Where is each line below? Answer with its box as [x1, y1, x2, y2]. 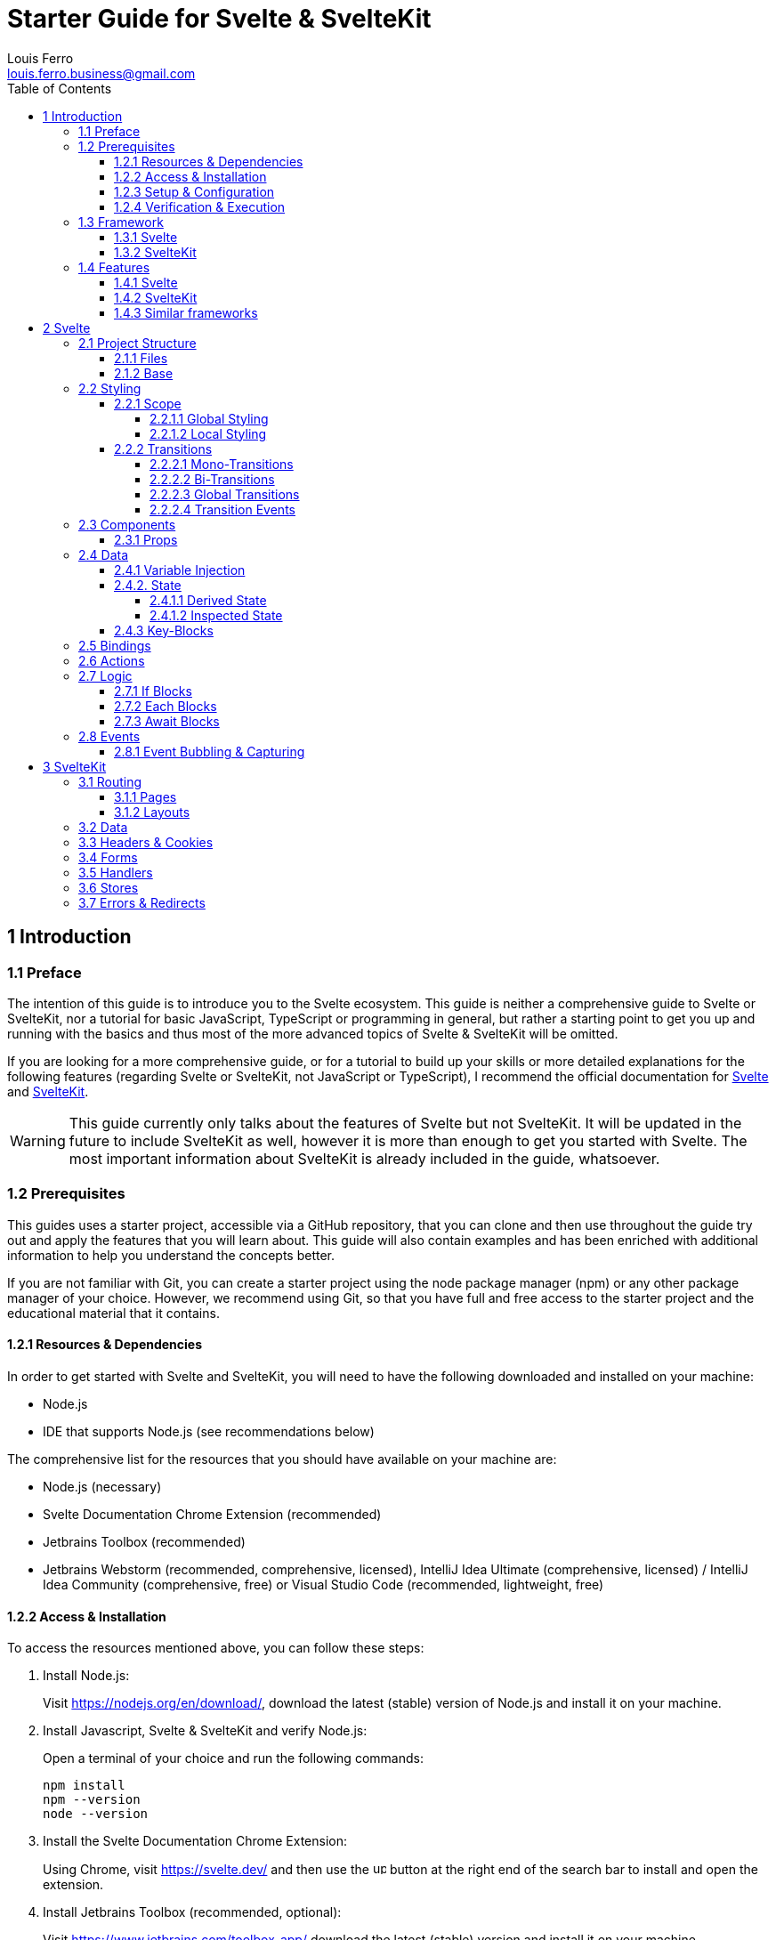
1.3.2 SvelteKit [114, 244, 197, 260]
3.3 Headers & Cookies [78, 834, 214, 850]
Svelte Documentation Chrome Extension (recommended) [43, 1506, 382, 1522]
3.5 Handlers [78, 864, 153, 880]
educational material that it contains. [7, 1305, 220, 1321]
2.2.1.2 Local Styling [150, 425, 267, 441]
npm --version [43, 1792, 141, 1807]
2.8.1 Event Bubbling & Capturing [114, 743, 305, 759]
